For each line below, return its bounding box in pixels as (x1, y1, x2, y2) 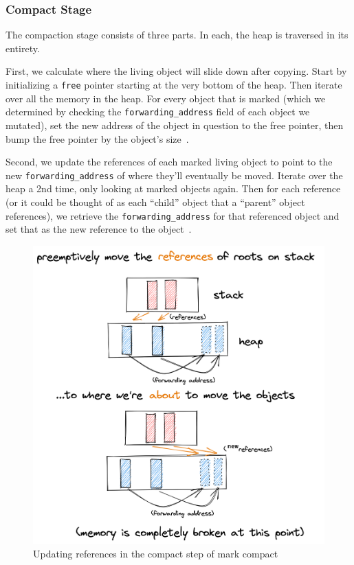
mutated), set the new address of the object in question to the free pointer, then (5, 117, 344, 132)
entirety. (5, 41, 40, 55)
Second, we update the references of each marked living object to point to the (5, 154, 333, 169)
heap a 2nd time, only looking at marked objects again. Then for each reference (5, 181, 341, 196)
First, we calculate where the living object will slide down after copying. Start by (5, 64, 347, 78)
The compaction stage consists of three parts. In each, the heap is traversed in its (5, 27, 349, 42)
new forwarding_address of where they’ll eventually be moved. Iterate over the (5, 168, 343, 182)
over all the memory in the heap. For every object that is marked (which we (5, 91, 326, 105)
